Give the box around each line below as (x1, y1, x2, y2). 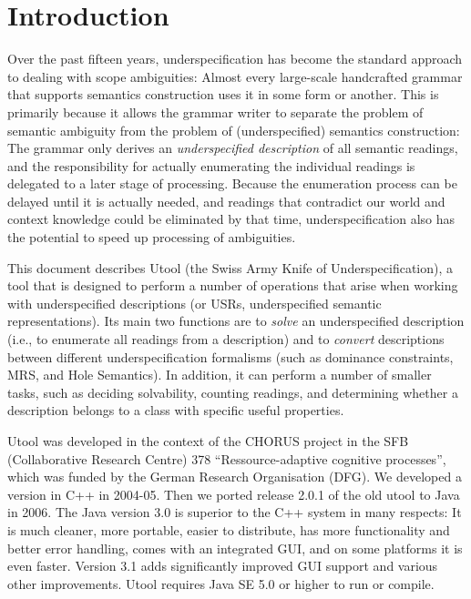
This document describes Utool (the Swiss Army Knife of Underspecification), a (7, 258, 454, 277)
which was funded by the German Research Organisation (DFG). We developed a (7, 467, 462, 486)
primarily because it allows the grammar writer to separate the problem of (7, 102, 424, 121)
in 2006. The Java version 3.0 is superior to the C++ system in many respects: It (7, 503, 462, 522)
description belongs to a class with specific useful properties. (7, 401, 344, 420)
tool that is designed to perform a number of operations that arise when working (7, 276, 458, 295)
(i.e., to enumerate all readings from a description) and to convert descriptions (7, 330, 445, 349)
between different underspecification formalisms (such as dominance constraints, (7, 347, 454, 366)
